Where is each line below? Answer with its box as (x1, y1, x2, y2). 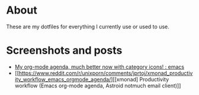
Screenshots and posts (6, 44, 123, 57)
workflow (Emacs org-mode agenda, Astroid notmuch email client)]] (14, 82, 181, 89)
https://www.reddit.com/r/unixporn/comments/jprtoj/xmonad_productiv (18, 69, 193, 77)
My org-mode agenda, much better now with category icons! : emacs (14, 63, 185, 70)
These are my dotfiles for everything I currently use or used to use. (6, 23, 170, 30)
